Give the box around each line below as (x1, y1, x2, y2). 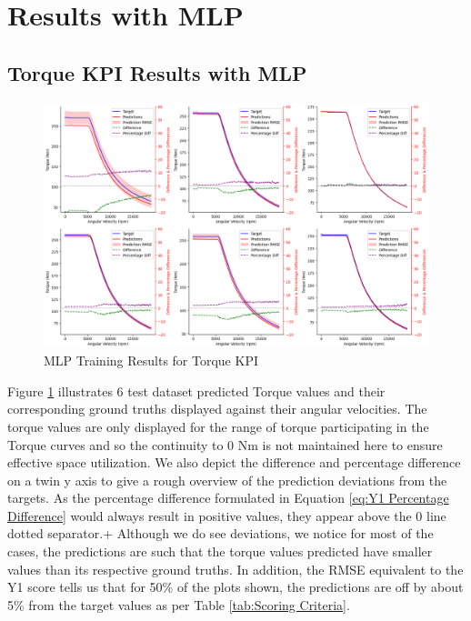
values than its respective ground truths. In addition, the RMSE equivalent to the (7, 559, 464, 578)
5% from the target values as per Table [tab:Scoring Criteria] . (7, 595, 350, 614)
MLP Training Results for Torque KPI (44, 351, 258, 370)
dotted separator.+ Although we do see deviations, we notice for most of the (7, 524, 434, 543)
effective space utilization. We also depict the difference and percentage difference (7, 453, 461, 472)
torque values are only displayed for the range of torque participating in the (7, 416, 429, 436)
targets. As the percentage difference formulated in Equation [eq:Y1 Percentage (7, 488, 449, 507)
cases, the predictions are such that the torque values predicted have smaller (7, 542, 433, 561)
